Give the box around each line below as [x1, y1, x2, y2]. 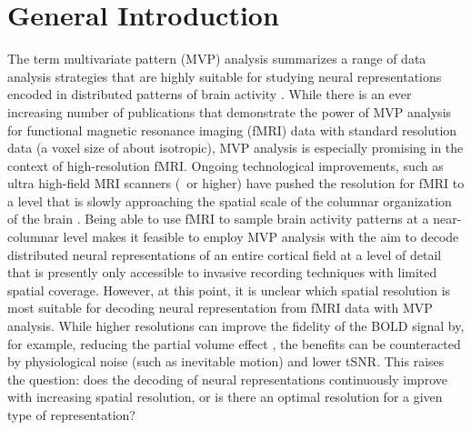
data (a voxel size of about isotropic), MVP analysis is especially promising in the [7, 138, 464, 157]
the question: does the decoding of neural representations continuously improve [7, 369, 447, 388]
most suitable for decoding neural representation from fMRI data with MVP [7, 298, 433, 317]
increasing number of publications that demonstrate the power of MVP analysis [7, 102, 452, 121]
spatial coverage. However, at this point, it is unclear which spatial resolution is [7, 280, 451, 299]
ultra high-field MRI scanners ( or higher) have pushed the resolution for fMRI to [7, 174, 465, 193]
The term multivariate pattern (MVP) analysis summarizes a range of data [7, 49, 426, 68]
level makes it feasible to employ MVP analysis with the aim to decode [63, 227, 459, 246]
